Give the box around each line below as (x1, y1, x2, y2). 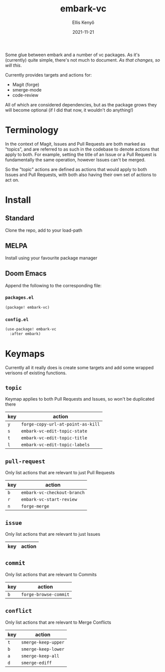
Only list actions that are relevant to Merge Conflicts (5, 619, 111, 625)
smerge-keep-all (21, 653, 59, 659)
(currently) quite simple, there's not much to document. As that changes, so (5, 57, 160, 63)
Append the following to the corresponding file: (5, 282, 102, 288)
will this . (5, 62, 22, 68)
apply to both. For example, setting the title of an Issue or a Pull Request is (5, 151, 157, 157)
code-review (12, 92, 39, 98)
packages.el (5, 295, 34, 301)
